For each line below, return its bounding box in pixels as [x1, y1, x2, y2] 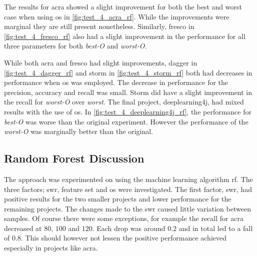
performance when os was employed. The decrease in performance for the [4, 77, 228, 87]
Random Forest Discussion [4, 150, 144, 166]
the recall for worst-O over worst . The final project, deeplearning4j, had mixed [4, 96, 244, 107]
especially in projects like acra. [4, 242, 98, 253]
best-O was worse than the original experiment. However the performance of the [4, 116, 248, 126]
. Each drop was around [92, 222, 165, 233]
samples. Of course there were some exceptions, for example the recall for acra [4, 213, 243, 223]
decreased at [4, 222, 42, 233]
